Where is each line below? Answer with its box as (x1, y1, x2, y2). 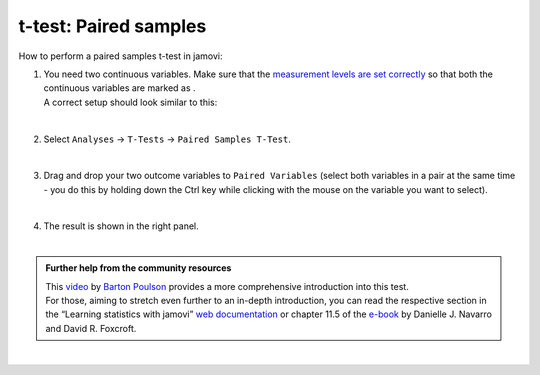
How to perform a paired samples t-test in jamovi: (18, 50, 224, 62)
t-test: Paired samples (18, 15, 207, 37)
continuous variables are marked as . (43, 82, 196, 94)
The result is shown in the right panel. (43, 220, 199, 232)
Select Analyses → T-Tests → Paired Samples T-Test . (43, 133, 292, 145)
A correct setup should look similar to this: (43, 96, 218, 108)
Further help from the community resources (45, 262, 232, 274)
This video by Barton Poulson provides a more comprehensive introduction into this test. (45, 280, 409, 292)
